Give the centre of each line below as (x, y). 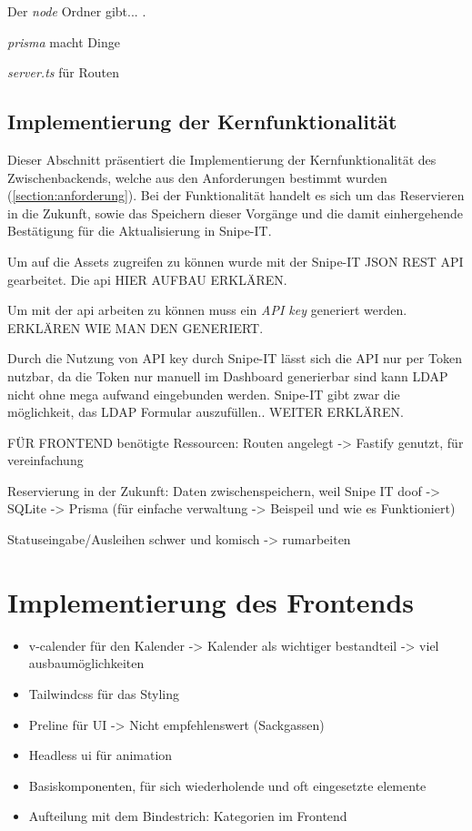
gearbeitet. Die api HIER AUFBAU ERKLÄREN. (147, 279)
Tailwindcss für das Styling (104, 693)
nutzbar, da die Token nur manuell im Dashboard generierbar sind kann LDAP (228, 375)
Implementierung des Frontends (211, 601)
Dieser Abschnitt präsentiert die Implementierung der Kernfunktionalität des (222, 159)
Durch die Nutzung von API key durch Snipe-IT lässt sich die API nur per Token (235, 358)
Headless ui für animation (100, 755)
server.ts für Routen (63, 72)
